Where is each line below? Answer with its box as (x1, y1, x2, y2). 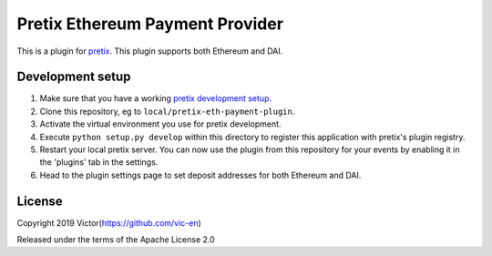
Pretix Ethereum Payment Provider (16, 14, 284, 34)
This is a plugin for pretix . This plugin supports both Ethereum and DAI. (16, 46, 283, 56)
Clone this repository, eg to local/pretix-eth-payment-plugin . (39, 106, 295, 117)
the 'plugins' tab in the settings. (39, 157, 159, 168)
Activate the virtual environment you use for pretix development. (39, 118, 282, 129)
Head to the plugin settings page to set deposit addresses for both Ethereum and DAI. (39, 169, 362, 180)
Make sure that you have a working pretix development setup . (39, 93, 272, 104)
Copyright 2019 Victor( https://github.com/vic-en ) (16, 217, 202, 228)
